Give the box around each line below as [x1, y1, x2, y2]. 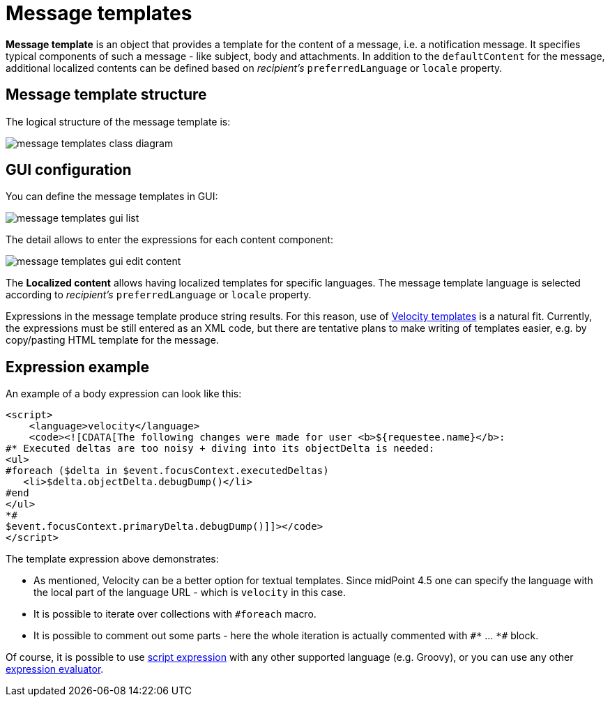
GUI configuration [6, 161, 132, 179]
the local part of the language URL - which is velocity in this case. [33, 586, 346, 599]
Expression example [6, 358, 149, 376]
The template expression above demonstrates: [6, 553, 219, 565]
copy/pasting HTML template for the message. [6, 334, 219, 346]
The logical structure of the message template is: [6, 115, 231, 128]
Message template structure [6, 86, 207, 104]
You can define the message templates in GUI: [6, 190, 218, 203]
